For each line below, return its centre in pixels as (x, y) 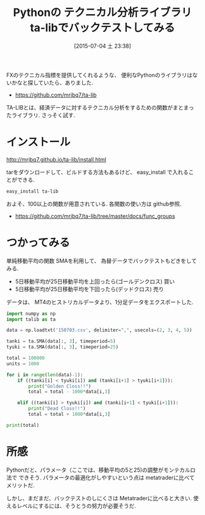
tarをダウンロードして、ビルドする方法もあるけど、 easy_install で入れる (98, 172)
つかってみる (38, 243)
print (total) (23, 425)
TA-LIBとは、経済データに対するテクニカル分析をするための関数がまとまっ (100, 107)
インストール (38, 142)
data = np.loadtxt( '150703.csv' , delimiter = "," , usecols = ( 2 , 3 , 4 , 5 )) (99, 330)
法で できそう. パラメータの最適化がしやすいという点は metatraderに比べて (101, 477)
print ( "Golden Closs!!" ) (60, 386)
